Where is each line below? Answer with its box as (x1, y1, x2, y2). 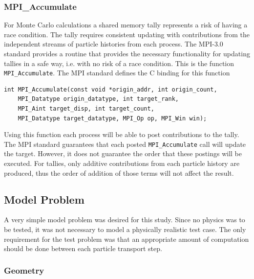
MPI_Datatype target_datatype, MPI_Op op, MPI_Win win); (18, 115, 207, 122)
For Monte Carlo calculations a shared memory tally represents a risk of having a (4, 20, 248, 30)
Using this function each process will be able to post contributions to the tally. (4, 129, 239, 139)
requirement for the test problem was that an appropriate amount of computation (4, 233, 249, 244)
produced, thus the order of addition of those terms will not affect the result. (4, 167, 234, 178)
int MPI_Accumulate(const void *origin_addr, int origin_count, (4, 86, 217, 93)
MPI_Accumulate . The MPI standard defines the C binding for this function (4, 68, 230, 78)
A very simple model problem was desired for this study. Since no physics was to (4, 214, 245, 225)
